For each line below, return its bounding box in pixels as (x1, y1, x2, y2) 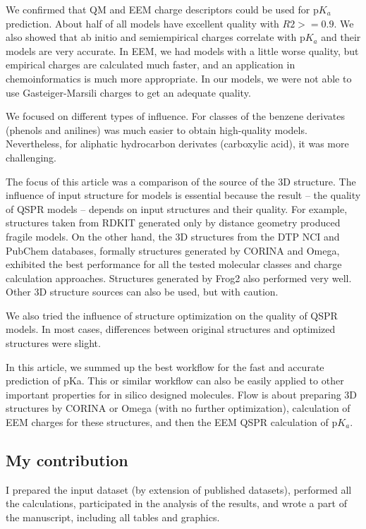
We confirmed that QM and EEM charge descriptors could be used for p (6, 2, 319, 16)
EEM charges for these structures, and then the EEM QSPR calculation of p (6, 415, 338, 430)
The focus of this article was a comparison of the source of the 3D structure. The (6, 174, 356, 188)
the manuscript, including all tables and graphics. (6, 510, 220, 525)
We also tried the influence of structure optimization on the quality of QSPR (6, 308, 338, 322)
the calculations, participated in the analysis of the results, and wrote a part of (6, 496, 347, 511)
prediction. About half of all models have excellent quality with (6, 16, 279, 30)
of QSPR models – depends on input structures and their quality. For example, (6, 201, 348, 216)
